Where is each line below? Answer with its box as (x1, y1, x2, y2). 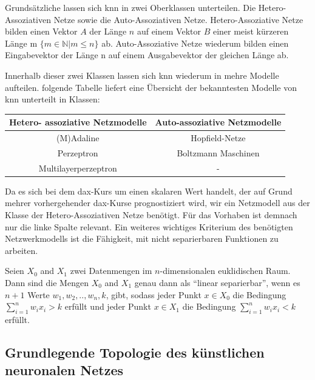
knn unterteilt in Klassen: (5, 93, 100, 105)
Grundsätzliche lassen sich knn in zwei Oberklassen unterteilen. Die (5, 1, 256, 13)
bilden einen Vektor (5, 25, 78, 38)
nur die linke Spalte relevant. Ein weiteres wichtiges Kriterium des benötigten (5, 220, 293, 233)
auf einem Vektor (137, 25, 201, 38)
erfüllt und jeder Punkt (64, 300, 151, 313)
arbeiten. (5, 244, 38, 256)
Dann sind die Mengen (5, 276, 89, 289)
